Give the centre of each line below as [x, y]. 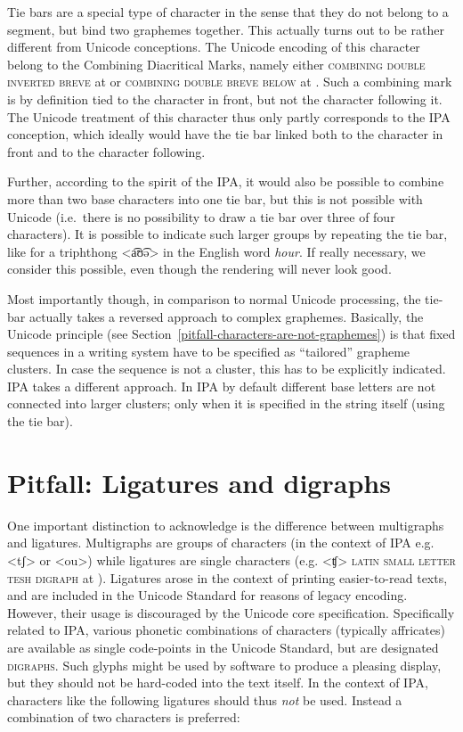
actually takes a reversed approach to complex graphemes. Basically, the [226, 316]
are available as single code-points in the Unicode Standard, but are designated [223, 647]
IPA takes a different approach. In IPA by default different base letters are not [222, 386]
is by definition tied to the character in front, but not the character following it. [225, 99]
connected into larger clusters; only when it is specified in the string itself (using [226, 403]
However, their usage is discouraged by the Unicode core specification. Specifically [231, 612]
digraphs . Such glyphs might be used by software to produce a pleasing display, [224, 665]
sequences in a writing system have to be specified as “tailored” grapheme [209, 351]
